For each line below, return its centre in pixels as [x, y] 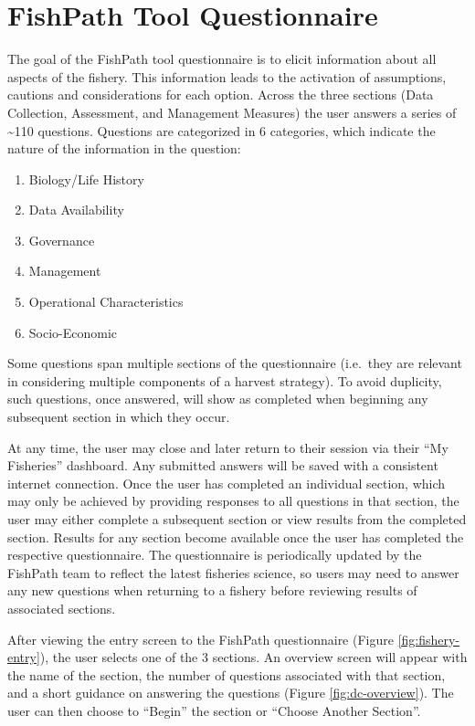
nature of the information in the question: [124, 148]
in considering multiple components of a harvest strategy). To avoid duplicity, [225, 380]
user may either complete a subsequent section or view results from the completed [237, 519]
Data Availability [76, 210]
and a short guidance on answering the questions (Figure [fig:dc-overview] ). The [231, 693]
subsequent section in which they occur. [119, 417]
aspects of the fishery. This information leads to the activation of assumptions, [227, 76]
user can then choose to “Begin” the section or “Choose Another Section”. [214, 710]
